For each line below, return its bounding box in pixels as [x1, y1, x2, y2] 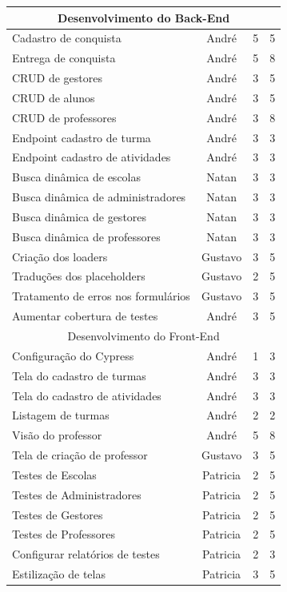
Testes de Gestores [12, 506, 103, 522]
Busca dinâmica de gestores [12, 208, 147, 224]
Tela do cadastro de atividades [12, 387, 161, 403]
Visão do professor [12, 427, 102, 443]
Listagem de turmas [12, 407, 110, 423]
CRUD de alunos [12, 89, 95, 105]
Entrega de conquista [12, 50, 116, 66]
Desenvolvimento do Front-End [67, 328, 220, 344]
